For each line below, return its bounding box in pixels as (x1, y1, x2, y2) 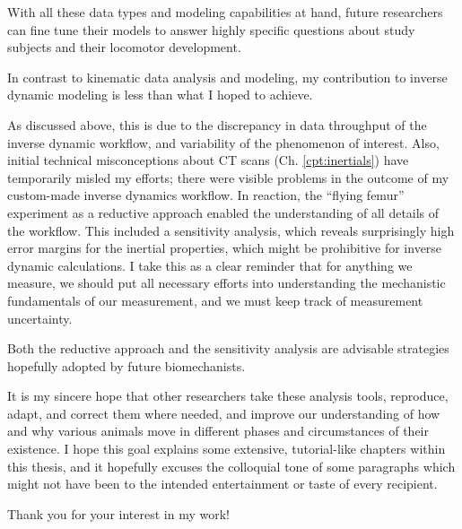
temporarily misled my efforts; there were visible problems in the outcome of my (7, 168, 449, 186)
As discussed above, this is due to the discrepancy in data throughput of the (7, 115, 427, 134)
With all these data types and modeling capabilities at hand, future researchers (7, 3, 443, 21)
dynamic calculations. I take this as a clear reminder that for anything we (7, 256, 413, 274)
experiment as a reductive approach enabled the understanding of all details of (7, 203, 440, 221)
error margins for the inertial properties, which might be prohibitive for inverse (7, 238, 442, 257)
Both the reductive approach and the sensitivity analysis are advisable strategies (7, 339, 449, 358)
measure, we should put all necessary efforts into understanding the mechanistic (7, 273, 446, 292)
